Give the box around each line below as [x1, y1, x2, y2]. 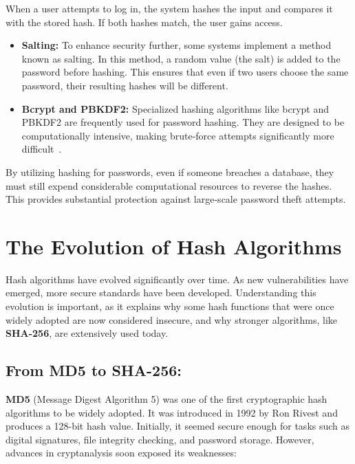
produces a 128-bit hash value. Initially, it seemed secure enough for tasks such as [6, 419, 350, 433]
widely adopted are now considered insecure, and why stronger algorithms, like [6, 312, 337, 327]
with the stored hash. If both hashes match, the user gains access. [6, 14, 283, 29]
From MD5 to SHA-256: [6, 360, 182, 381]
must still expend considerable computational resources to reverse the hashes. [6, 178, 332, 192]
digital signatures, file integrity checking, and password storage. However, [6, 432, 314, 446]
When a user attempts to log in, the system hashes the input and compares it [6, 1, 333, 15]
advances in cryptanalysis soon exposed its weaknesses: [6, 445, 237, 460]
